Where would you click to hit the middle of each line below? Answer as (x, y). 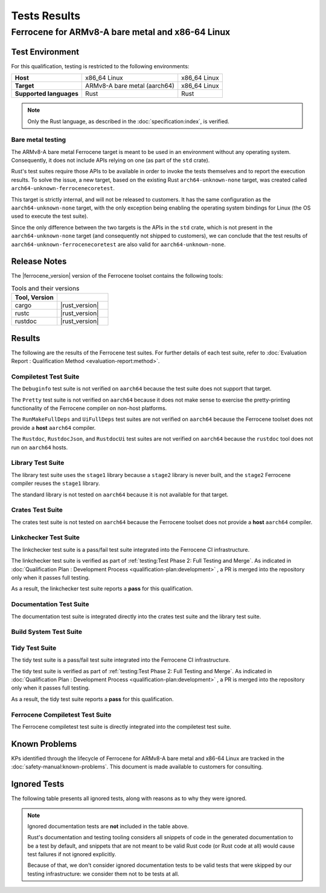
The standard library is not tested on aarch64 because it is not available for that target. (120, 495)
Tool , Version (34, 298)
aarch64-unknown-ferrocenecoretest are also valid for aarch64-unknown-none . (119, 244)
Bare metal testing (39, 140)
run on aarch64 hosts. (40, 447)
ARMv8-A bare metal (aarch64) (130, 86)
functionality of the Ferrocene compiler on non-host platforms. (89, 408)
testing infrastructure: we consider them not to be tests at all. (103, 874)
